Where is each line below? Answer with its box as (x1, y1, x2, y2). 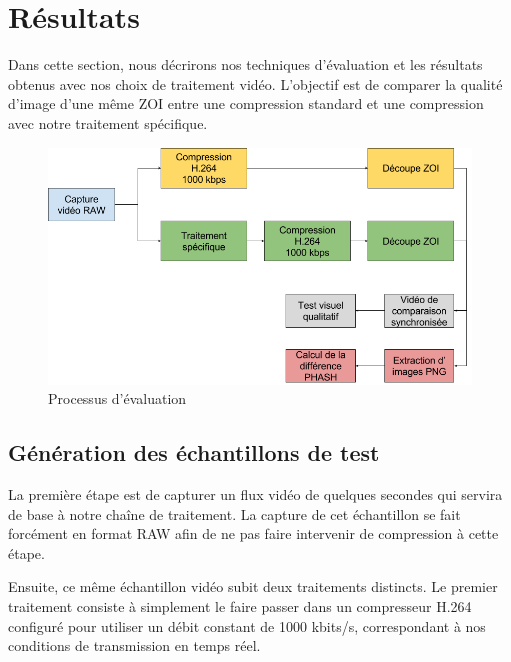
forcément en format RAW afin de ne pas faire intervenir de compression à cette (8, 523, 499, 544)
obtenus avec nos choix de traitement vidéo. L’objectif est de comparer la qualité (8, 73, 503, 94)
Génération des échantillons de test (8, 437, 380, 468)
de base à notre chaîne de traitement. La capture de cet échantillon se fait (8, 503, 461, 524)
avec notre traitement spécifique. (8, 112, 208, 133)
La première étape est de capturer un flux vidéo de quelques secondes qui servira (8, 483, 503, 504)
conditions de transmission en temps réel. (8, 635, 261, 656)
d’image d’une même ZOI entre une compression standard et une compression (8, 93, 484, 114)
